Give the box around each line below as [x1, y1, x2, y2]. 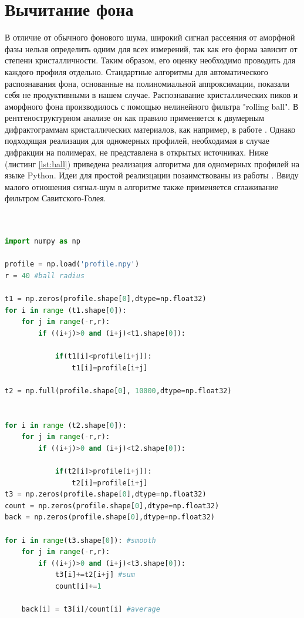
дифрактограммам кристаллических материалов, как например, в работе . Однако [5, 123, 296, 135]
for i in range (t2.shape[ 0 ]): [5, 421, 127, 430]
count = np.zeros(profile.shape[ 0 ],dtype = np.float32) [5, 501, 219, 510]
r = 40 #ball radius [5, 272, 85, 280]
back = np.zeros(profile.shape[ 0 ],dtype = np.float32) [5, 513, 215, 522]
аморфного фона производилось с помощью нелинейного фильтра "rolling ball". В [5, 100, 299, 112]
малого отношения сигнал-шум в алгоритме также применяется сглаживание [5, 180, 278, 193]
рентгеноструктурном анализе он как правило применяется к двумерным [5, 112, 265, 124]
